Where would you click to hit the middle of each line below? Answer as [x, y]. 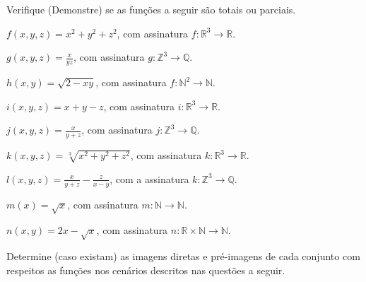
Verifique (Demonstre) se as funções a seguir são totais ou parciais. [151, 9]
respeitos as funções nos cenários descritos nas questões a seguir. [146, 270]
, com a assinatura [149, 178]
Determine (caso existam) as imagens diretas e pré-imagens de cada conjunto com [183, 256]
